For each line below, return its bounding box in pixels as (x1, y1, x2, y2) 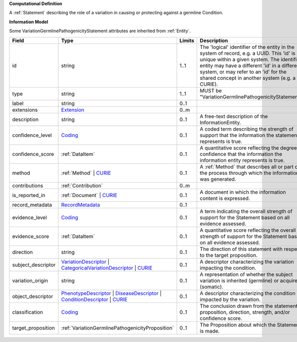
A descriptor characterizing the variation (199, 258, 294, 265)
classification (12, 308, 43, 315)
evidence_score (12, 233, 49, 240)
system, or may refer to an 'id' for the (199, 68, 287, 75)
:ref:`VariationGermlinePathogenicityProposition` (61, 324, 174, 331)
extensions (12, 106, 38, 113)
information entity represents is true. (199, 156, 285, 163)
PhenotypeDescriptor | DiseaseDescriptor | (61, 290, 162, 296)
